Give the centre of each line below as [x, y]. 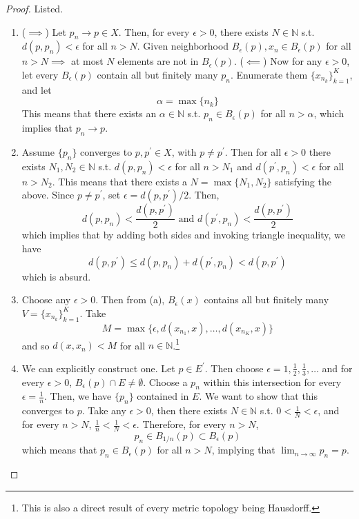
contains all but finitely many [266, 299]
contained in [163, 396]
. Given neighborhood [183, 46]
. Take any [104, 410]
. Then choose [234, 368]
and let [37, 89]
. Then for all [253, 151]
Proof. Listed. [35, 8]
